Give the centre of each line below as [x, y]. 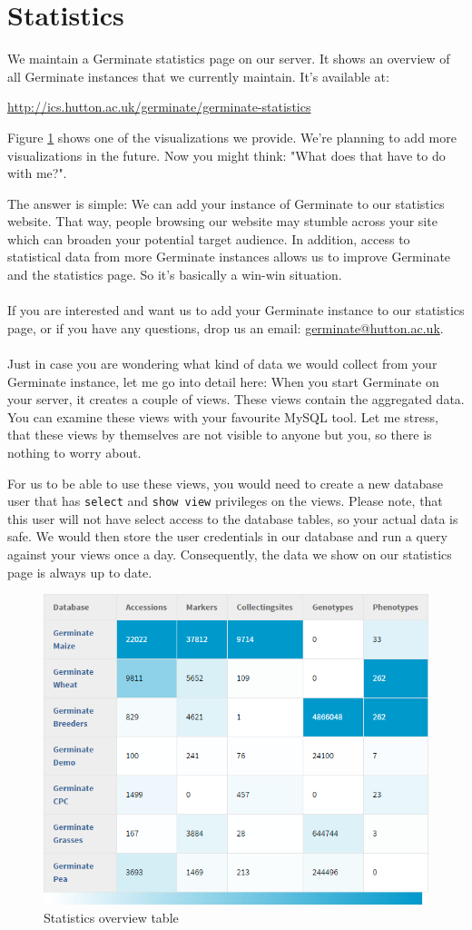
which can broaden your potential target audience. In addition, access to [209, 238]
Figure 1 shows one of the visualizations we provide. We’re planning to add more [232, 137]
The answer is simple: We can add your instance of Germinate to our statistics [226, 203]
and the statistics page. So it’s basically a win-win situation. [175, 275]
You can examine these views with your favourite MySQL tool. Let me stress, [223, 416]
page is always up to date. [80, 572]
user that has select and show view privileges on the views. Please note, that [225, 501]
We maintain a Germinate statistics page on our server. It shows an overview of [229, 59]
